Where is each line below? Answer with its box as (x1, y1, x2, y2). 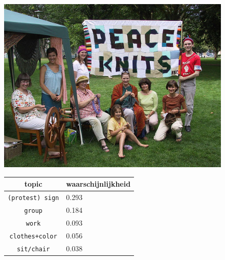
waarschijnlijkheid (66, 178, 131, 189)
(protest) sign (8, 194, 59, 202)
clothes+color (9, 232, 57, 240)
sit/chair (16, 245, 50, 253)
